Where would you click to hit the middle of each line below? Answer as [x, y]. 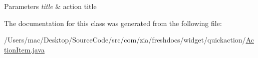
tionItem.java [24, 49]
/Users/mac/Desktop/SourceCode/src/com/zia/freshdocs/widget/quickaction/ [125, 40]
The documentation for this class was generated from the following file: [113, 23]
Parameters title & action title [50, 6]
